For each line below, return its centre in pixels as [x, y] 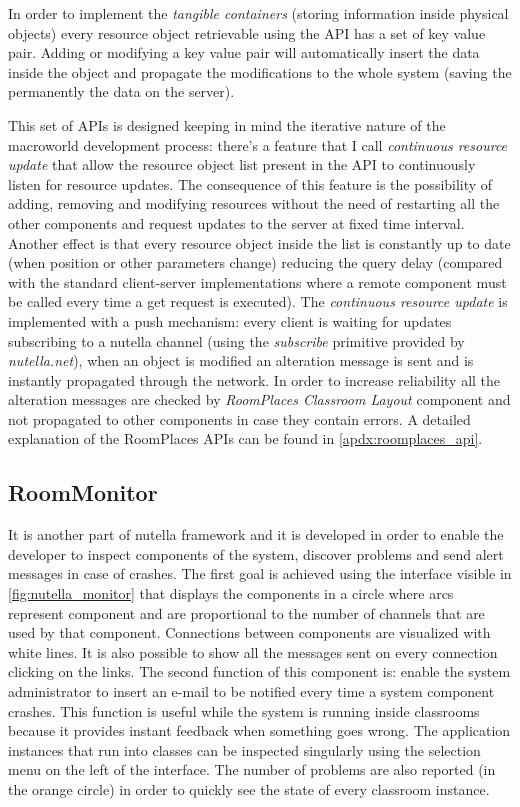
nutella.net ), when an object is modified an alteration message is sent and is [241, 360]
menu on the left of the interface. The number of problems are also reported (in [252, 769]
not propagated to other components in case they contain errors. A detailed [239, 418]
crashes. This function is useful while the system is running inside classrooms [244, 710]
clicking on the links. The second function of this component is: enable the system [259, 671]
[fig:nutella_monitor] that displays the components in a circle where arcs [231, 593]
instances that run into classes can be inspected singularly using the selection [244, 749]
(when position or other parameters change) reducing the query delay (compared [255, 262]
